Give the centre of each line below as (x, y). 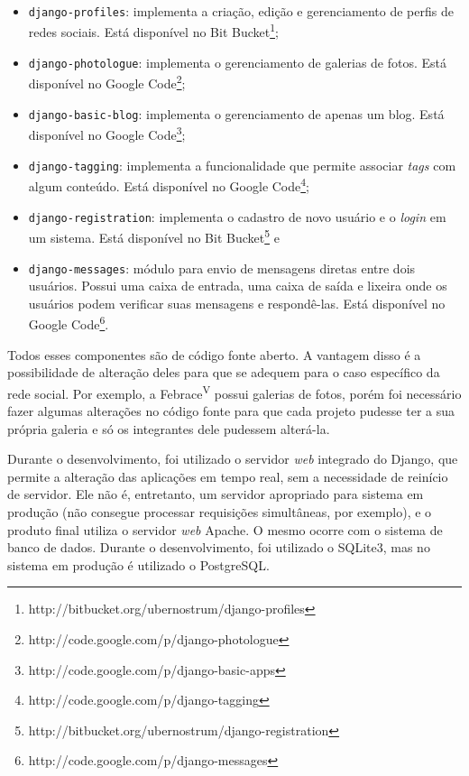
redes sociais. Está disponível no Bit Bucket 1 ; (153, 31)
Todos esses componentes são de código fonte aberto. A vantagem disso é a (214, 354)
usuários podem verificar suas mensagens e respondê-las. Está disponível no (237, 303)
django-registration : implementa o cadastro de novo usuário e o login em (237, 216)
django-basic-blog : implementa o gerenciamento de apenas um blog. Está (236, 113)
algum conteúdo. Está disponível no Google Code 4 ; (169, 185)
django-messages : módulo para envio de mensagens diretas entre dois (222, 268)
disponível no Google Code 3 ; (107, 134)
